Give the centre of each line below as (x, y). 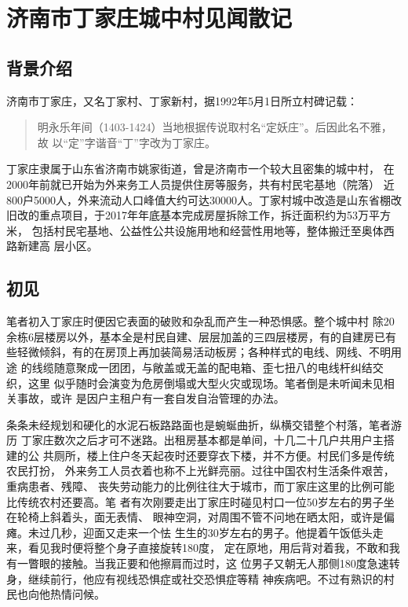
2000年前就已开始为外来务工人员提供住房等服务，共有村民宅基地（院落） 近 (200, 184)
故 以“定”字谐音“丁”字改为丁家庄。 (126, 142)
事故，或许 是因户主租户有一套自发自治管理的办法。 (151, 398)
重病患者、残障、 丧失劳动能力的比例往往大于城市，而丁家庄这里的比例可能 (200, 486)
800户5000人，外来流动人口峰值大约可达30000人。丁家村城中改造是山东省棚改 (204, 199)
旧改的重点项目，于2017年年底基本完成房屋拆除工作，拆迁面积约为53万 (188, 215)
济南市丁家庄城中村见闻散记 (149, 18)
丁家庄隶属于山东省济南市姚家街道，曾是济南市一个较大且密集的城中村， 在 (200, 169)
